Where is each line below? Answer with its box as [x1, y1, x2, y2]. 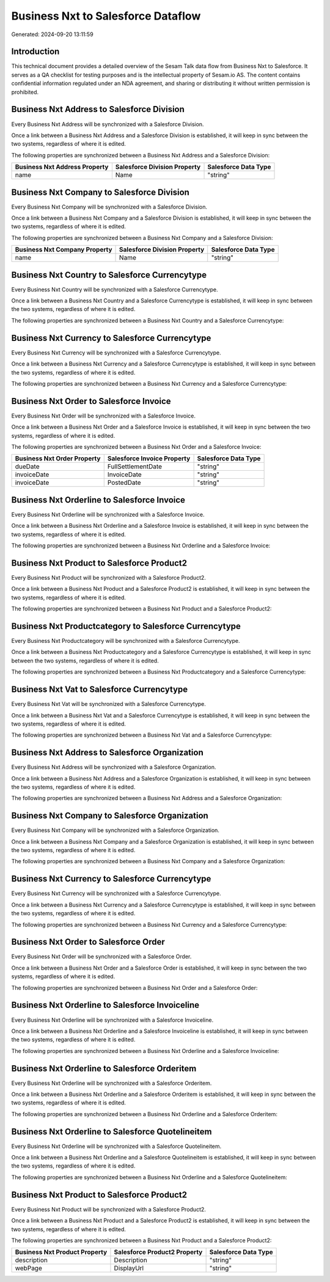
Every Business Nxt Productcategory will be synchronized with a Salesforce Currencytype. [11, 637, 240, 645]
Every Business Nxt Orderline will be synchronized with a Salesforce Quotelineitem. [11, 1142, 222, 1150]
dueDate [15, 462, 40, 471]
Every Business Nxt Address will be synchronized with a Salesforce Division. [11, 120, 204, 128]
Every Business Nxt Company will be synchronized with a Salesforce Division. [11, 203, 208, 211]
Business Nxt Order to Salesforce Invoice [11, 395, 171, 407]
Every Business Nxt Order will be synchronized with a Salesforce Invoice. [11, 412, 196, 419]
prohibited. [11, 88, 39, 96]
